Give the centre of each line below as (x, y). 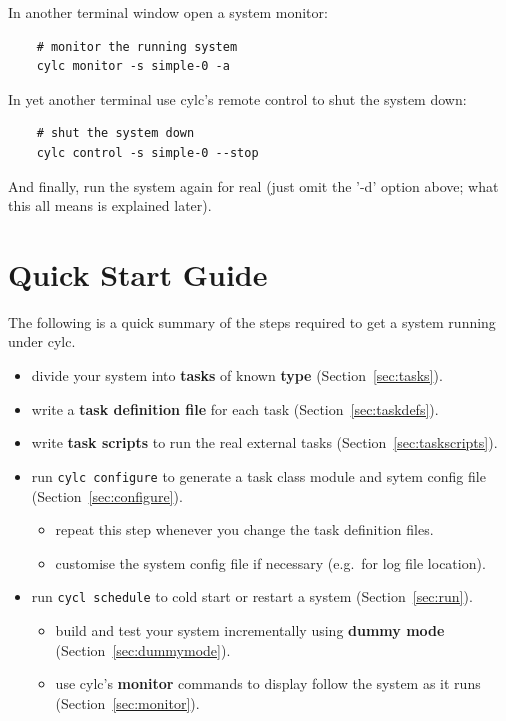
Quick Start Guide (138, 273)
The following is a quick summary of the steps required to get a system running (252, 321)
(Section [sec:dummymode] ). (143, 649)
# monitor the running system (137, 46)
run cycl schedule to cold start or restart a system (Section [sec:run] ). (252, 596)
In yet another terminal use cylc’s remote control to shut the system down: (237, 98)
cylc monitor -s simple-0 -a (133, 66)
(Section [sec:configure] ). (107, 495)
